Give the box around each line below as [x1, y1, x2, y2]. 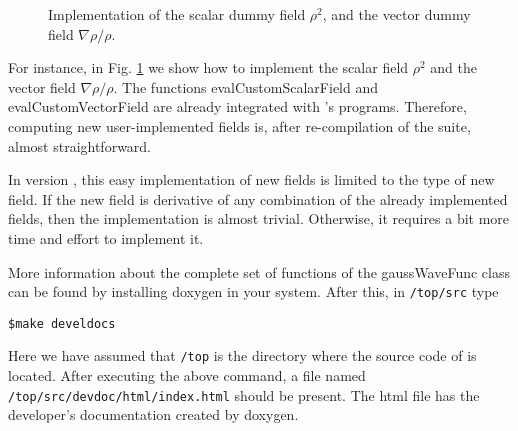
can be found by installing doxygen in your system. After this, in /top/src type [8, 281, 499, 302]
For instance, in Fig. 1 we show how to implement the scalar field [8, 57, 409, 78]
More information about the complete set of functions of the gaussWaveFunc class [8, 261, 511, 282]
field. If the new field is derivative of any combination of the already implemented [8, 188, 508, 209]
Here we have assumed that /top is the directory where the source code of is [8, 345, 477, 366]
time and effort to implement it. [8, 227, 204, 248]
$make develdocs [8, 316, 116, 331]
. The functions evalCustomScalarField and [113, 76, 379, 97]
